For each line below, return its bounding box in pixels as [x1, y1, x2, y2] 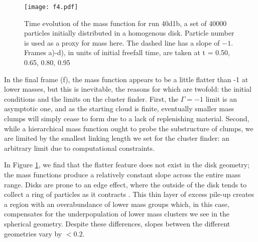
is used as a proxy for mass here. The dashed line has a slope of [24, 37, 220, 48]
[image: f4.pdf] [24, 4, 78, 11]
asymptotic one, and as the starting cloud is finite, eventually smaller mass [4, 103, 234, 114]
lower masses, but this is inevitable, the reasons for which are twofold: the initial [4, 84, 252, 94]
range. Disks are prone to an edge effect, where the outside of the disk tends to [4, 179, 247, 189]
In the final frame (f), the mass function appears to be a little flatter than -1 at [4, 74, 248, 84]
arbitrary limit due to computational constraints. [4, 142, 155, 153]
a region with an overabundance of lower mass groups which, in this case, [4, 198, 229, 209]
